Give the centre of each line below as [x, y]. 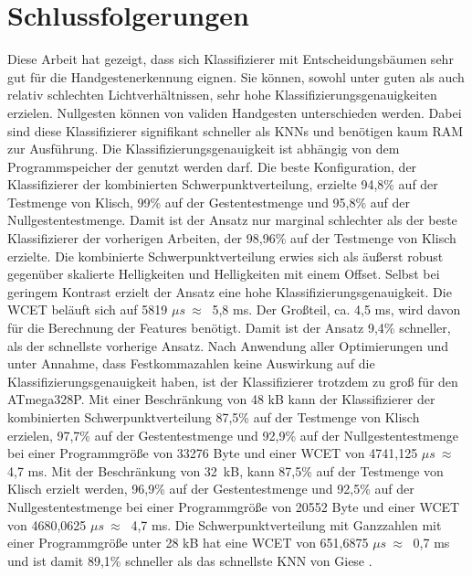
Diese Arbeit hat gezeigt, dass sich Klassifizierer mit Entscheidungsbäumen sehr [231, 59]
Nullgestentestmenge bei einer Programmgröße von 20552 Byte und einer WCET [234, 506]
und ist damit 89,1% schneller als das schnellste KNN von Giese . [190, 560]
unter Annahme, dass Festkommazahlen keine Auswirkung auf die [191, 363]
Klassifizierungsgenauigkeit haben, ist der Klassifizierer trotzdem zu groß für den [233, 381]
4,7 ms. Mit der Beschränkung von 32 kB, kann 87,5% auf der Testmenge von [226, 470]
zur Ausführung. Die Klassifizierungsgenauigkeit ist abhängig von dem [204, 149]
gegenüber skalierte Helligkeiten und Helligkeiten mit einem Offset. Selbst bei [224, 274]
